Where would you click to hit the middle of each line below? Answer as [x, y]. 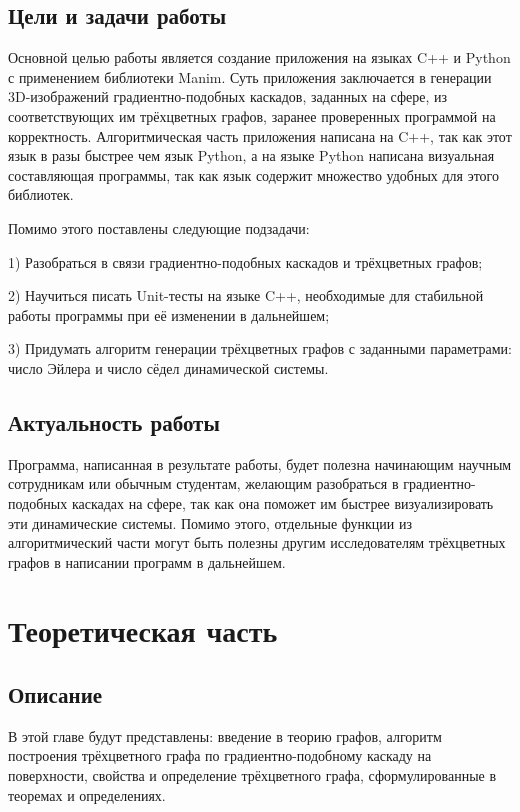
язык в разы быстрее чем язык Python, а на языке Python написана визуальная [251, 155]
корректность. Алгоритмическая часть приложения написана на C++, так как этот [260, 135]
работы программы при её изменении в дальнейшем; [169, 314]
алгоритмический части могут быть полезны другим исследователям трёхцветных [257, 542]
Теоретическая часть [143, 630]
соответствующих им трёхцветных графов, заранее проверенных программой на [252, 115]
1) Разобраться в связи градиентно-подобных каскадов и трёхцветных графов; [245, 261]
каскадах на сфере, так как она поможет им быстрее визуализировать [282, 502]
